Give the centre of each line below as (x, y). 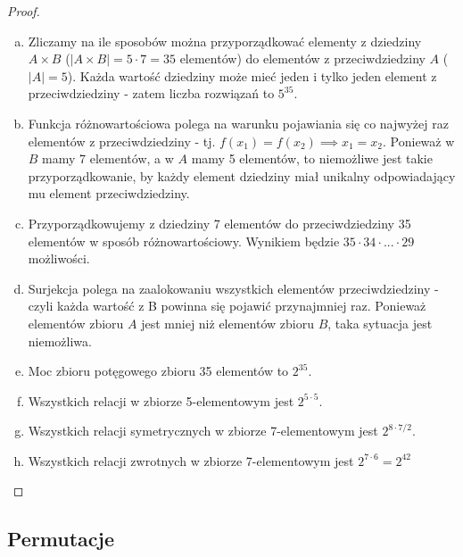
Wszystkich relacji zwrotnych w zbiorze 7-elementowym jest (191, 460)
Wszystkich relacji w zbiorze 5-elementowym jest (161, 400)
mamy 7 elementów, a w (108, 158)
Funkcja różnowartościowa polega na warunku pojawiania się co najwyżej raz (238, 123)
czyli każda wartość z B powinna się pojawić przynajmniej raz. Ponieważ (227, 306)
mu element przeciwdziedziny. (109, 193)
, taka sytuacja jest (380, 323)
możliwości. (59, 258)
